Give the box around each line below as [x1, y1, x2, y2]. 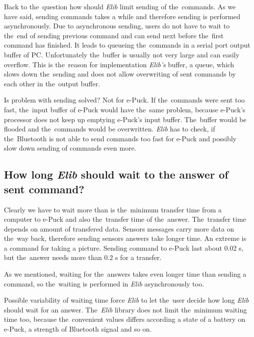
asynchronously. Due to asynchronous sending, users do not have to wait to [4, 21, 230, 31]
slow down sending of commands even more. [4, 143, 136, 153]
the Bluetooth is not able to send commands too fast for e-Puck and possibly [4, 133, 237, 143]
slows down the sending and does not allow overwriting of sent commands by [4, 69, 236, 79]
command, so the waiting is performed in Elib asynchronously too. [4, 278, 204, 288]
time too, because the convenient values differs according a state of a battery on [4, 314, 245, 324]
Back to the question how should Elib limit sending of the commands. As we [4, 1, 236, 11]
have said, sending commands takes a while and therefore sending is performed [4, 11, 241, 21]
